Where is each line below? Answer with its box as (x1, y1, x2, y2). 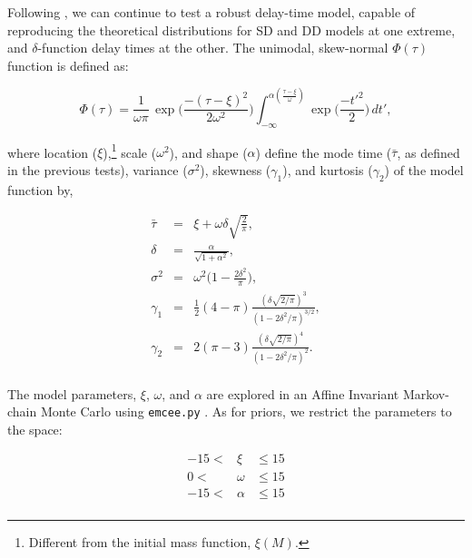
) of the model (384, 160, 464, 179)
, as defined (397, 142, 460, 162)
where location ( (7, 142, 98, 162)
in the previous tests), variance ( (7, 160, 188, 179)
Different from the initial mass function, (28, 532, 251, 551)
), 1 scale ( (103, 140, 157, 162)
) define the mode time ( (255, 142, 392, 162)
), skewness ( (200, 160, 271, 179)
